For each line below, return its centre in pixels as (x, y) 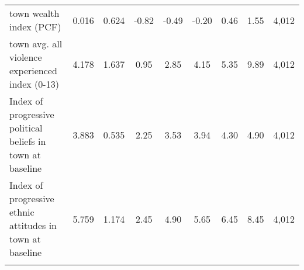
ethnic (22, 212)
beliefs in (28, 141)
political (26, 128)
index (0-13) (34, 84)
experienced (33, 70)
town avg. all (36, 44)
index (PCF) (35, 27)
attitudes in (33, 225)
